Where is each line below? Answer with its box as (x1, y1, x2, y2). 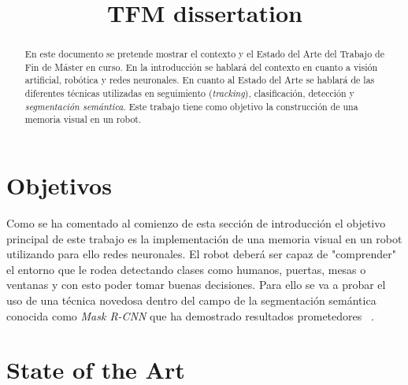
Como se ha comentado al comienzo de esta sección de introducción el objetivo (6, 215, 386, 231)
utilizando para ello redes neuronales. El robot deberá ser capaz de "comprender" (6, 246, 396, 262)
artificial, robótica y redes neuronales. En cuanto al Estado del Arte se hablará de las (24, 73, 375, 87)
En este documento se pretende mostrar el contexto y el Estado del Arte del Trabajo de (24, 47, 384, 61)
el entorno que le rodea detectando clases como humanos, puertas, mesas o (6, 261, 366, 277)
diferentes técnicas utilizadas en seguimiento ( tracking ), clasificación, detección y (24, 87, 354, 100)
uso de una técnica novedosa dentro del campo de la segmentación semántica (6, 292, 376, 309)
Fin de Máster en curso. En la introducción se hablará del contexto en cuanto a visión (24, 60, 378, 73)
